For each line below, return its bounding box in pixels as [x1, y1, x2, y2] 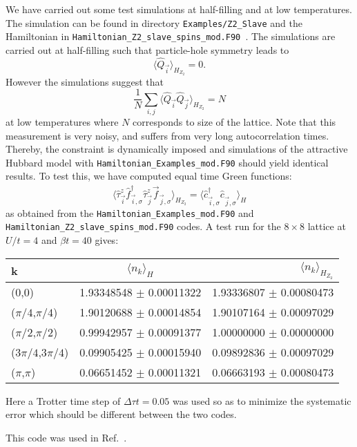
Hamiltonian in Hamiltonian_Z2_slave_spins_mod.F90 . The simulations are [6, 29, 336, 44]
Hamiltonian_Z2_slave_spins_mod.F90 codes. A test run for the [6, 219, 281, 234]
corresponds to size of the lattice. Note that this [133, 115, 336, 129]
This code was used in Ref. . [6, 430, 127, 444]
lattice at [307, 219, 346, 234]
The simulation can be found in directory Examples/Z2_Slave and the [6, 15, 302, 30]
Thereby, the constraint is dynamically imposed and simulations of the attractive [6, 142, 348, 156]
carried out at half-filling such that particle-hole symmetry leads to [6, 42, 289, 57]
